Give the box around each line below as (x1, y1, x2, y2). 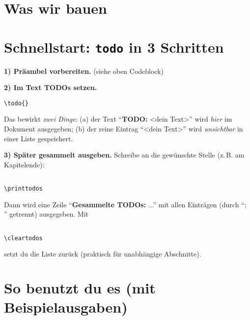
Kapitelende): (4, 159, 45, 169)
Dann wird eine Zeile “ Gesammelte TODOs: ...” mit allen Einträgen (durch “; (4, 199, 247, 209)
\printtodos (4, 185, 43, 192)
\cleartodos (4, 234, 43, 242)
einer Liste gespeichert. (4, 133, 73, 143)
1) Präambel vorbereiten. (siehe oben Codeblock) (4, 65, 164, 76)
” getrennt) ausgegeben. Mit (4, 209, 89, 219)
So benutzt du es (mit (4, 278, 156, 298)
